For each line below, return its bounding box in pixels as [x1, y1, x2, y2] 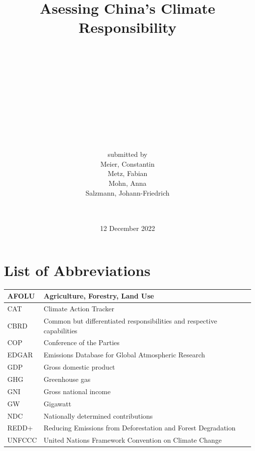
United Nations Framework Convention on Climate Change [44, 435, 222, 445]
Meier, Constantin [100, 158, 155, 169]
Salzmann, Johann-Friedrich [85, 187, 170, 198]
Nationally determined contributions [44, 410, 153, 421]
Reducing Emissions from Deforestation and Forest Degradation [44, 423, 236, 433]
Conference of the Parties [44, 337, 120, 348]
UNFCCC [7, 435, 37, 445]
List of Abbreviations [4, 260, 151, 280]
